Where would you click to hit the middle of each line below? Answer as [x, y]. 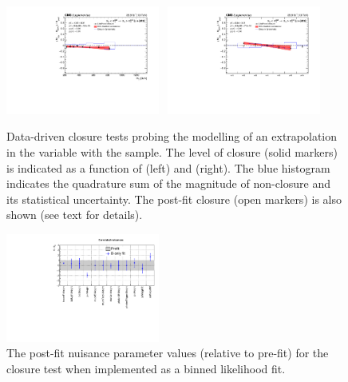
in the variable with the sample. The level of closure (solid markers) [172, 152]
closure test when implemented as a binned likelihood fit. [146, 369]
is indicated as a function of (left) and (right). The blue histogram [168, 167]
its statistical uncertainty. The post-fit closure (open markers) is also [174, 199]
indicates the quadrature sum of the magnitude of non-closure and [168, 183]
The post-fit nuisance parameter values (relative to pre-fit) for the [168, 353]
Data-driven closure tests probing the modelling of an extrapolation [172, 136]
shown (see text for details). [75, 215]
